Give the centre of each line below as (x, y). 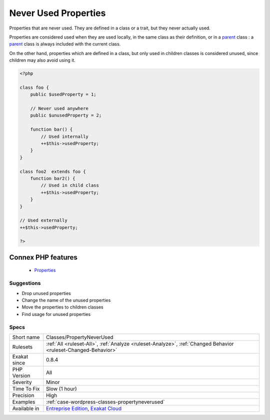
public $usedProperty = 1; (63, 94)
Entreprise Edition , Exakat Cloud (84, 408)
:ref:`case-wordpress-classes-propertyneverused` (105, 401)
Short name (26, 337)
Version (21, 375)
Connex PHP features (43, 257)
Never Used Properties (57, 13)
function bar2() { (53, 178)
